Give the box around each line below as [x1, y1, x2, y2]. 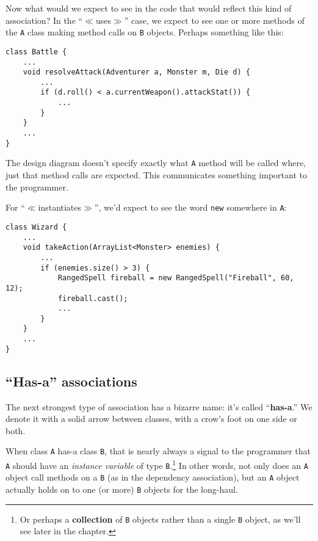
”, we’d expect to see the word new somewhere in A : [94, 201, 287, 214]
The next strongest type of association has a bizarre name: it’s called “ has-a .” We [5, 400, 313, 413]
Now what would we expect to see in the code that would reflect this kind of [5, 2, 292, 14]
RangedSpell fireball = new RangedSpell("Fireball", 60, [57, 274, 294, 283]
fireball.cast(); [57, 294, 128, 303]
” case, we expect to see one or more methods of [124, 13, 305, 26]
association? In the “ [5, 13, 83, 26]
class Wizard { [5, 222, 67, 231]
